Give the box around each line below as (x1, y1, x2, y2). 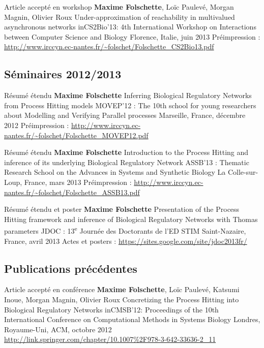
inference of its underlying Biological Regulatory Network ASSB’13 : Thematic (4, 156, 249, 167)
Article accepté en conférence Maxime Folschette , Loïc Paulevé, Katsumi (4, 284, 240, 295)
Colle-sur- (227, 167, 258, 177)
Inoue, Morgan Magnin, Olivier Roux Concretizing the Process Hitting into (4, 294, 239, 304)
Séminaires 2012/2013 (4, 66, 122, 82)
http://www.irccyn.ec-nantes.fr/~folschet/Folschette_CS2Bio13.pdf (4, 41, 214, 52)
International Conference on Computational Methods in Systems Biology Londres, (4, 314, 260, 325)
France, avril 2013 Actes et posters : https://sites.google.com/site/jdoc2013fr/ (4, 235, 247, 246)
